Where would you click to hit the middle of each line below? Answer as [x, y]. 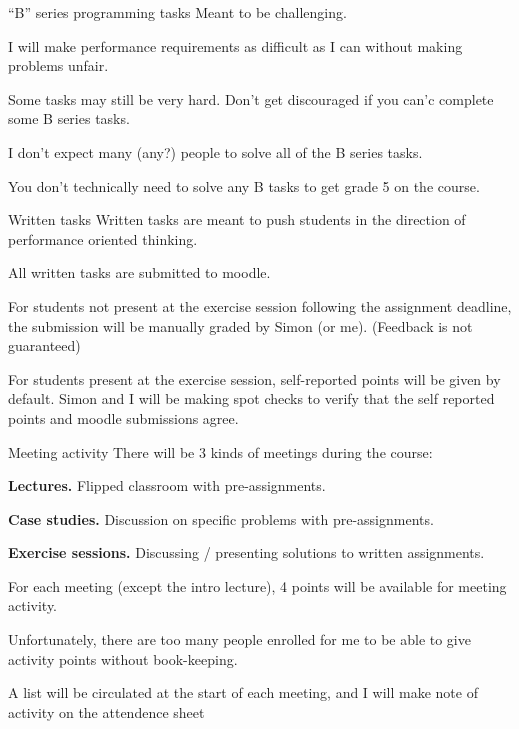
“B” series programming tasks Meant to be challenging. [177, 12]
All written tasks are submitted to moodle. [139, 272]
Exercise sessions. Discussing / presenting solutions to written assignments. [246, 552]
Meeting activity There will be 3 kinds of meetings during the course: [220, 451]
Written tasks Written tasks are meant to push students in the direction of [237, 219]
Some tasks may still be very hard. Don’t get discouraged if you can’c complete [251, 98]
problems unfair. [58, 65]
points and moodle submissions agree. [123, 417]
